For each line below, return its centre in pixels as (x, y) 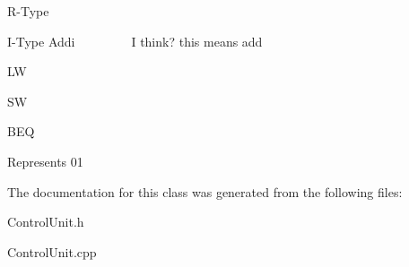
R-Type (28, 11)
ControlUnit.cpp (52, 251)
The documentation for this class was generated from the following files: (205, 191)
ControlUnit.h (46, 222)
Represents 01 (45, 161)
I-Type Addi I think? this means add (135, 41)
